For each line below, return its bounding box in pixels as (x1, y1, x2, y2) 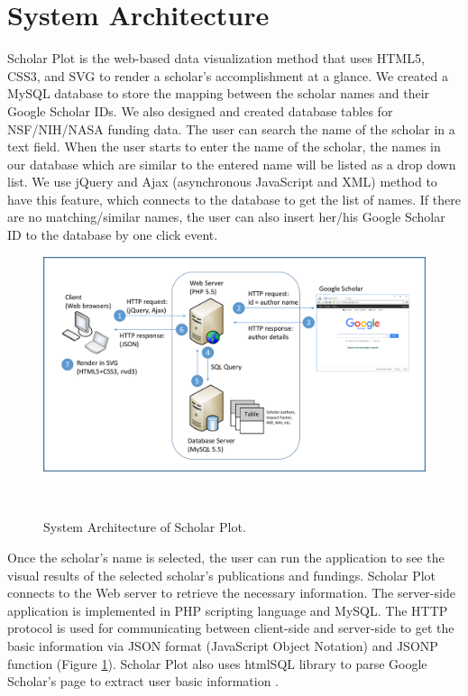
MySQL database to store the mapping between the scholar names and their (7, 84, 430, 103)
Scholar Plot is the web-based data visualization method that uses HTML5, (7, 49, 425, 68)
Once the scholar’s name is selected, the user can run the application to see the (7, 547, 445, 566)
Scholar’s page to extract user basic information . (7, 672, 280, 691)
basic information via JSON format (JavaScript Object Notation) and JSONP (7, 636, 438, 655)
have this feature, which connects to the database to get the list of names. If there (7, 189, 461, 208)
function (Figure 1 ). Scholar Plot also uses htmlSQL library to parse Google (7, 654, 427, 673)
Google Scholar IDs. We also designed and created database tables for (7, 101, 393, 120)
